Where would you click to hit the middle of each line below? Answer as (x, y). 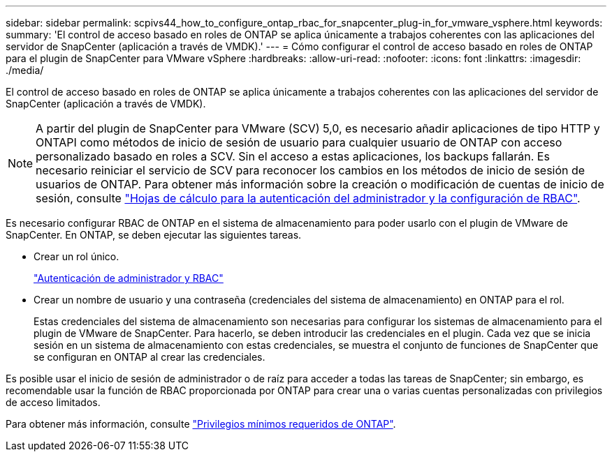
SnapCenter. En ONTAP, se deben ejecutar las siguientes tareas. (154, 235)
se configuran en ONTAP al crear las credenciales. (150, 357)
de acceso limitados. (53, 402)
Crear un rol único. (76, 256)
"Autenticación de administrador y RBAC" (129, 278)
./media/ (25, 70)
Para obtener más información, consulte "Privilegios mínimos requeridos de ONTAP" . (201, 424)
